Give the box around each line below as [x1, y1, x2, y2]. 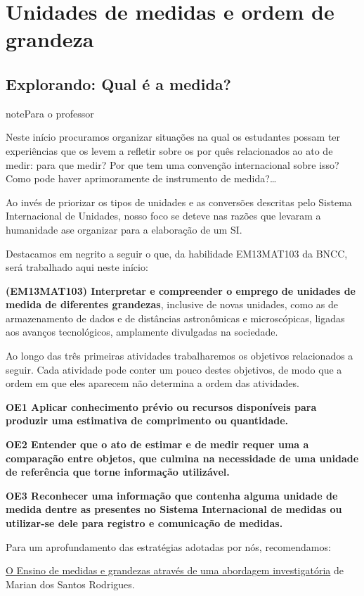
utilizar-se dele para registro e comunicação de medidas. [6, 516, 283, 531]
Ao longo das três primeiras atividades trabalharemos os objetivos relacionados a [6, 348, 353, 363]
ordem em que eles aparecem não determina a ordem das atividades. [6, 376, 299, 391]
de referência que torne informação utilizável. [6, 464, 230, 479]
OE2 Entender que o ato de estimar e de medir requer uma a [6, 437, 309, 452]
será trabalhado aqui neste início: [6, 260, 148, 274]
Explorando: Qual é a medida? [6, 72, 231, 94]
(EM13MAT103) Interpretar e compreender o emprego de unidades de [6, 283, 356, 298]
